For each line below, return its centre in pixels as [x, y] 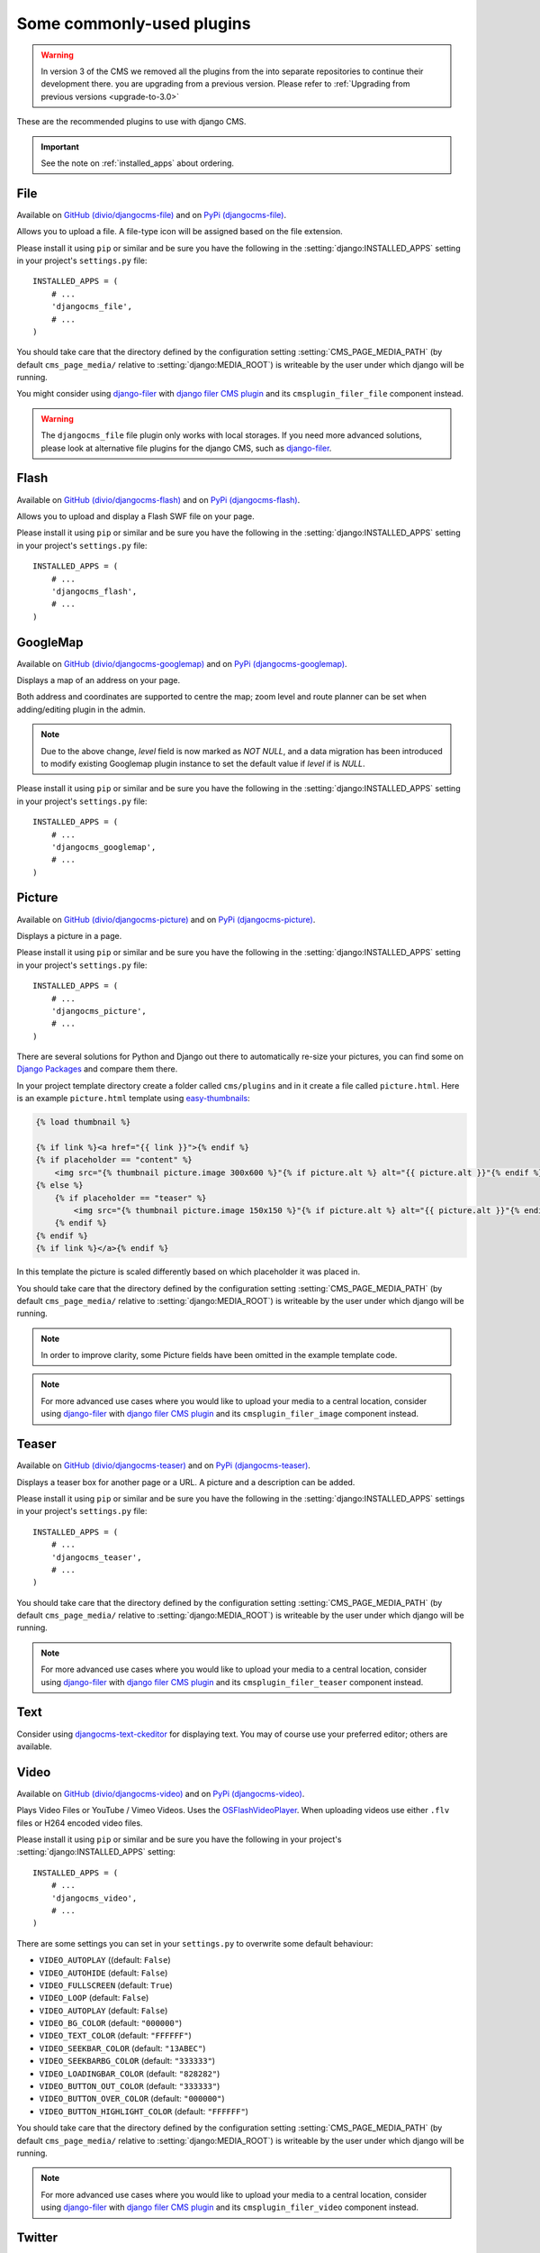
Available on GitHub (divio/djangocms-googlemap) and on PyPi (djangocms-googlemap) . [182, 663]
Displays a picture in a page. [69, 935]
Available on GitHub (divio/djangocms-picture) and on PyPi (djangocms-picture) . [166, 919]
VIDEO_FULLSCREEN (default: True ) [106, 1985]
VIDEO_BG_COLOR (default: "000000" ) [111, 2023]
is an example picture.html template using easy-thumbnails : [134, 1099]
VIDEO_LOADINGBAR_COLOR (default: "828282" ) [130, 2074]
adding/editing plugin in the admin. [81, 709]
